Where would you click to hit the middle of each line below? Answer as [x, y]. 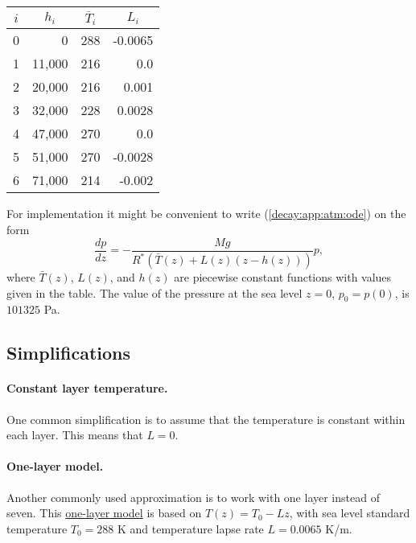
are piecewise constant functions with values [283, 277]
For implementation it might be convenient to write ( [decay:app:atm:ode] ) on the [206, 214]
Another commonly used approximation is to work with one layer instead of [193, 497]
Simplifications [69, 353]
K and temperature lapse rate [191, 528]
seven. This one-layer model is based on [104, 513]
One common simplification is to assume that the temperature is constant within [206, 419]
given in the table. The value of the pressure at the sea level [154, 292]
